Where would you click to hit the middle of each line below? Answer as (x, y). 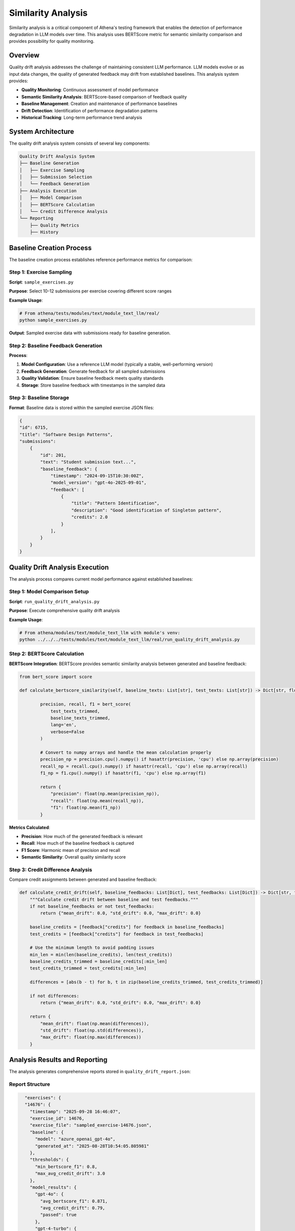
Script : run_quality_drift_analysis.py (54, 601)
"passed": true (59, 1215)
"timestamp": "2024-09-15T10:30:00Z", (97, 476)
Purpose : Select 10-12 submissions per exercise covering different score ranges (90, 291)
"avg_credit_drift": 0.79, (73, 1208)
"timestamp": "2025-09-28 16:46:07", (75, 1111)
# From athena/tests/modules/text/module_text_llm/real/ (89, 313)
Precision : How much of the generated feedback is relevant (82, 836)
